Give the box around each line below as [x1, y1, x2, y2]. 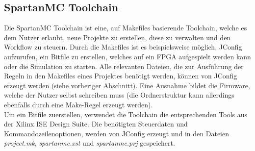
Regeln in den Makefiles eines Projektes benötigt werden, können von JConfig [4, 71, 237, 81]
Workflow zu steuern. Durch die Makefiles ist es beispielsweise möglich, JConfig [4, 42, 242, 52]
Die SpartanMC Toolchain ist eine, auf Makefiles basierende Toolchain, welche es [4, 23, 247, 33]
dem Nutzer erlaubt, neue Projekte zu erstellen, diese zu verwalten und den [4, 32, 231, 42]
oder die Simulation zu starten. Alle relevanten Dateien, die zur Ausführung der [4, 61, 244, 71]
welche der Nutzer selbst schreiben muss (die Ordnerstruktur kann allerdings [4, 90, 234, 100]
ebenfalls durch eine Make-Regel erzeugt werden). [4, 99, 153, 109]
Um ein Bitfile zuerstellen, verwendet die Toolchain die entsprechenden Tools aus [4, 109, 248, 119]
